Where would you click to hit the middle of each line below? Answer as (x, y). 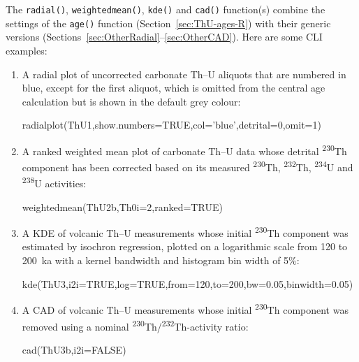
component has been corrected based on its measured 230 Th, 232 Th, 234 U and (188, 166)
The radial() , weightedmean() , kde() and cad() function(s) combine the (166, 9)
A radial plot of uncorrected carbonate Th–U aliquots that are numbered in (184, 74)
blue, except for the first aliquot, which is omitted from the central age (174, 88)
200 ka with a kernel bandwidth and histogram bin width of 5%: (161, 260)
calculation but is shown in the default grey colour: (131, 101)
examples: (27, 50)
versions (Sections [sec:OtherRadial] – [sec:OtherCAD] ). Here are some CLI (164, 37)
